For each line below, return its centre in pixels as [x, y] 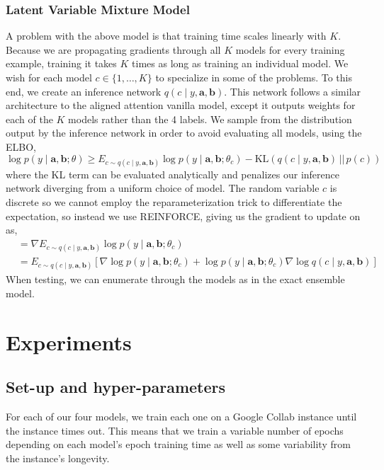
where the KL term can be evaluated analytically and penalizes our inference [173, 174]
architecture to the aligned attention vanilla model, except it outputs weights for [181, 105]
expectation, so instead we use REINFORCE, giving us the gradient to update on [183, 216]
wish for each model [49, 77]
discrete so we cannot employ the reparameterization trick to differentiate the [174, 201]
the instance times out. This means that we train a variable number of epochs [175, 430]
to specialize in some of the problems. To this [254, 77]
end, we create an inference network [84, 91]
